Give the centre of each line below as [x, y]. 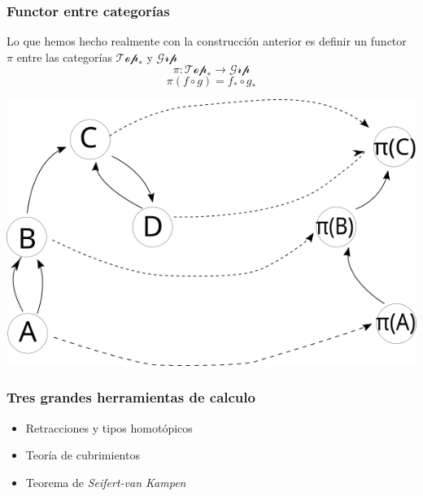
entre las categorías [64, 57]
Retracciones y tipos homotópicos [109, 427]
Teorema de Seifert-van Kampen [106, 482]
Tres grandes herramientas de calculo [131, 397]
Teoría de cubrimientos [83, 455]
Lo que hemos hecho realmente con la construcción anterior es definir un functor [207, 41]
